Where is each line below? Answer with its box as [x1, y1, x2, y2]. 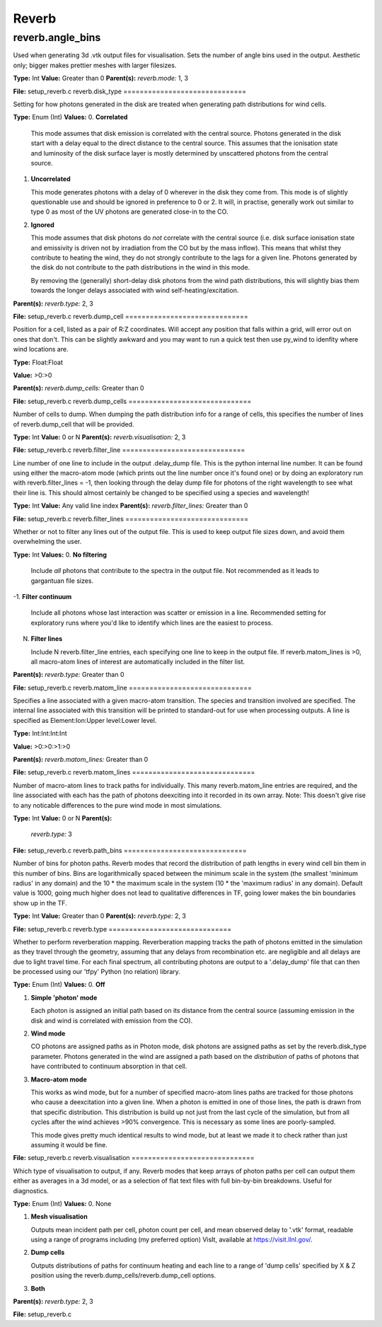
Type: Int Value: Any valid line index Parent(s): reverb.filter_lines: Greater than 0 [13, 502, 248, 510]
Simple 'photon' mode [30, 993, 98, 1002]
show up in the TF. [13, 898, 67, 907]
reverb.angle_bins [13, 31, 101, 44]
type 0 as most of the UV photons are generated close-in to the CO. [30, 207, 228, 216]
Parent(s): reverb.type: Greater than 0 [13, 671, 125, 679]
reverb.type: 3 [30, 830, 72, 838]
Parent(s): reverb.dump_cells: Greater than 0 [13, 384, 144, 393]
